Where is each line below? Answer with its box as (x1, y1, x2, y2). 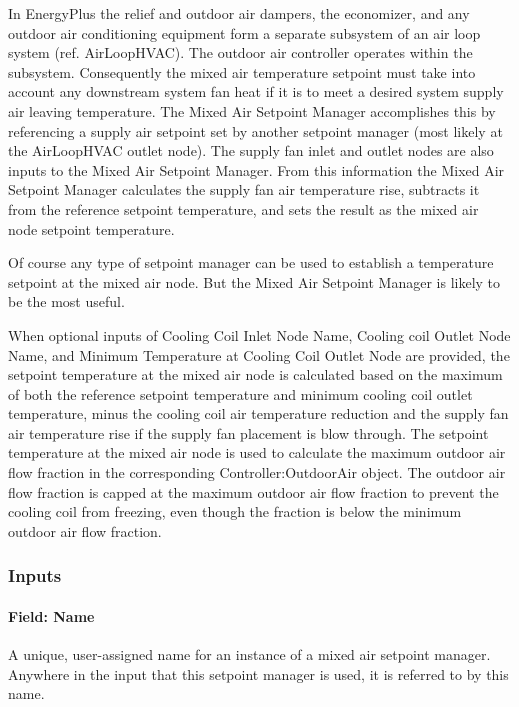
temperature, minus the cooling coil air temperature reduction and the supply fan (8, 403, 509, 424)
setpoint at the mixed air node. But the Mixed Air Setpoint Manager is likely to (8, 271, 501, 292)
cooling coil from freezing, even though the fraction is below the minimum (8, 501, 462, 522)
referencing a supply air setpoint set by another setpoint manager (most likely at (8, 120, 503, 141)
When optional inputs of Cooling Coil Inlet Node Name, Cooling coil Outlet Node (8, 324, 511, 345)
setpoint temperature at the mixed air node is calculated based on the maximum (8, 364, 503, 385)
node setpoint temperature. (8, 218, 175, 239)
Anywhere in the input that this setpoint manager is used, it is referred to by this (8, 663, 509, 684)
